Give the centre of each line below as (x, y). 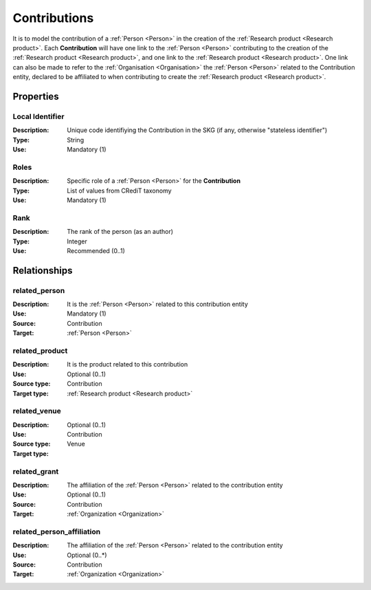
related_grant (36, 471)
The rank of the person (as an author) (120, 232)
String (76, 140)
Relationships (43, 271)
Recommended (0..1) (96, 250)
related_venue (37, 411)
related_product (40, 351)
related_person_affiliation (57, 532)
